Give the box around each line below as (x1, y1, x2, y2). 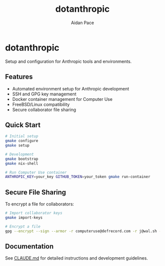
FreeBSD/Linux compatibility (12, 101, 70, 107)
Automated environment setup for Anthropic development (12, 86, 129, 91)
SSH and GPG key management (12, 91, 77, 97)
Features (5, 73, 33, 81)
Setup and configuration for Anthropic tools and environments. (5, 58, 132, 64)
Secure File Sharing (5, 188, 66, 196)
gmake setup (5, 143, 29, 148)
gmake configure (5, 139, 38, 144)
